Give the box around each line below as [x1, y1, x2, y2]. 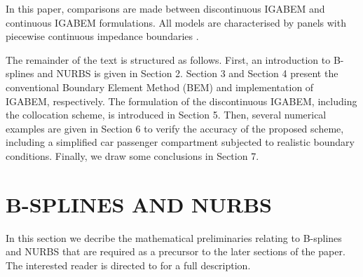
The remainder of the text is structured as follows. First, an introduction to [6, 52, 331, 67]
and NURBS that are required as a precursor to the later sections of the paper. [6, 244, 345, 259]
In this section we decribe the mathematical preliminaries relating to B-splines [6, 230, 342, 245]
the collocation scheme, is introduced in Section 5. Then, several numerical [6, 107, 327, 122]
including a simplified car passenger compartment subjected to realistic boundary [6, 135, 355, 149]
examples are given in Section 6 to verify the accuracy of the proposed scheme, [6, 121, 344, 135]
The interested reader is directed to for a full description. [6, 257, 251, 272]
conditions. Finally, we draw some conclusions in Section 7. [6, 148, 259, 163]
